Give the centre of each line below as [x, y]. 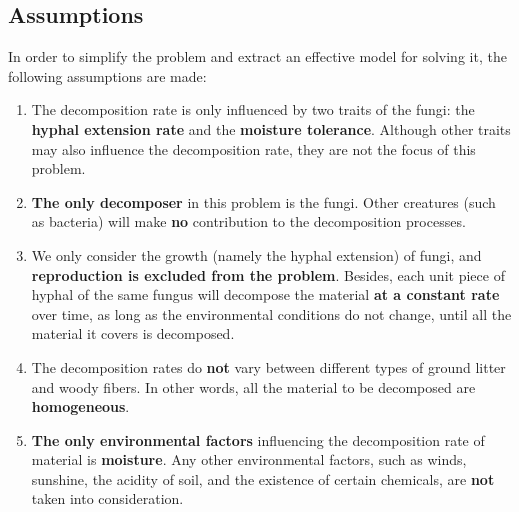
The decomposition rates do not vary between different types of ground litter [268, 366]
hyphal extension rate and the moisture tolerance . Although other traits [271, 128]
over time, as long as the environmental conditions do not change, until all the [271, 313]
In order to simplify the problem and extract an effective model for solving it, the [257, 56]
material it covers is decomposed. [133, 333]
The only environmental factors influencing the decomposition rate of [258, 439]
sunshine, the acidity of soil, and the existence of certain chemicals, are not [263, 478]
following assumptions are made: [107, 75]
